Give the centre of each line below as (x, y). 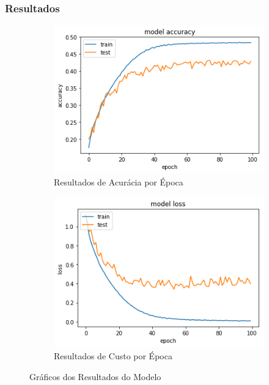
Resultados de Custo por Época (113, 355)
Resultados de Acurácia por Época (119, 181)
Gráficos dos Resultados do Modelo (95, 376)
